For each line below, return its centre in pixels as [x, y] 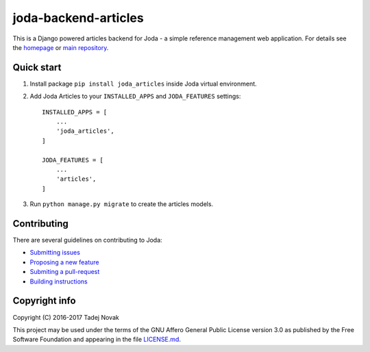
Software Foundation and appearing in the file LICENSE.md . [97, 340]
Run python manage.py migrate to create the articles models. [122, 204]
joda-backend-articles [78, 18]
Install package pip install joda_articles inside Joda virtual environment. [143, 84]
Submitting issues [55, 253]
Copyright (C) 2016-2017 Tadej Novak [66, 317]
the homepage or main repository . [61, 47]
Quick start [37, 67]
